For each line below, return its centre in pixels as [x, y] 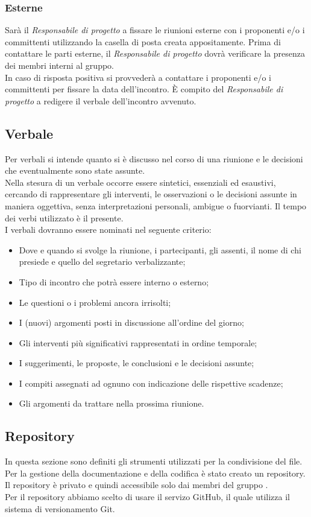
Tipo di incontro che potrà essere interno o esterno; [114, 281]
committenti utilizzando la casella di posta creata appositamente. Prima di [143, 41]
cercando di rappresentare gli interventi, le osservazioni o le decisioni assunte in [151, 194]
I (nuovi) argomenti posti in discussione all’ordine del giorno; [131, 322]
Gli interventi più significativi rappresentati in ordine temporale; [138, 342]
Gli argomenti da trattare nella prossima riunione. [112, 403]
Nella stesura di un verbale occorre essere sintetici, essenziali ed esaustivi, [140, 182]
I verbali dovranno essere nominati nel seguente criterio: [108, 230]
